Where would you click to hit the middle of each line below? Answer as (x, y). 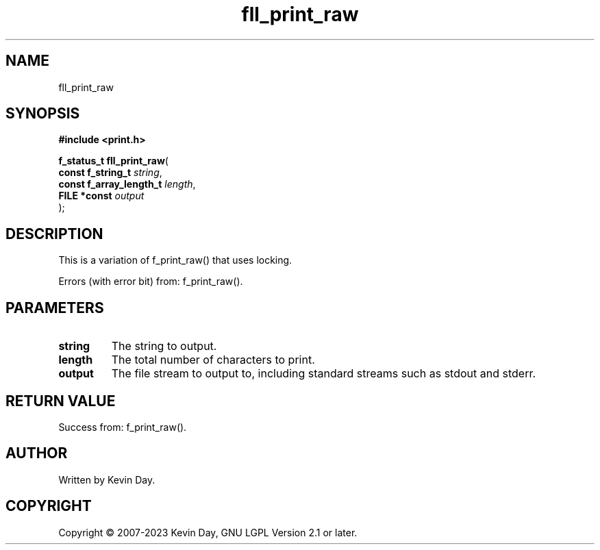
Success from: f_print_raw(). (123, 427)
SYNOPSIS (43, 114)
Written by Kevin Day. (107, 479)
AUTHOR (37, 453)
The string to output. (164, 346)
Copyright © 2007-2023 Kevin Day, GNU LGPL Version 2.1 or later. (208, 532)
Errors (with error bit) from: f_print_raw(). (151, 282)
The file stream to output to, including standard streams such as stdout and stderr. (324, 374)
